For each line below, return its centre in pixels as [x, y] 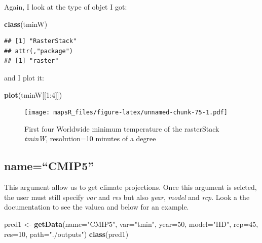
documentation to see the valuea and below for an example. [97, 207]
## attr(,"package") [39, 51]
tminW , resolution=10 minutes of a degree [90, 138]
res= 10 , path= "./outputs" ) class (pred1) [66, 234]
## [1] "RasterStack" [41, 41]
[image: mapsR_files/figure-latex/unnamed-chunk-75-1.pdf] [126, 113]
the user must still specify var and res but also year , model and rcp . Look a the [127, 197]
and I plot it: [24, 77]
